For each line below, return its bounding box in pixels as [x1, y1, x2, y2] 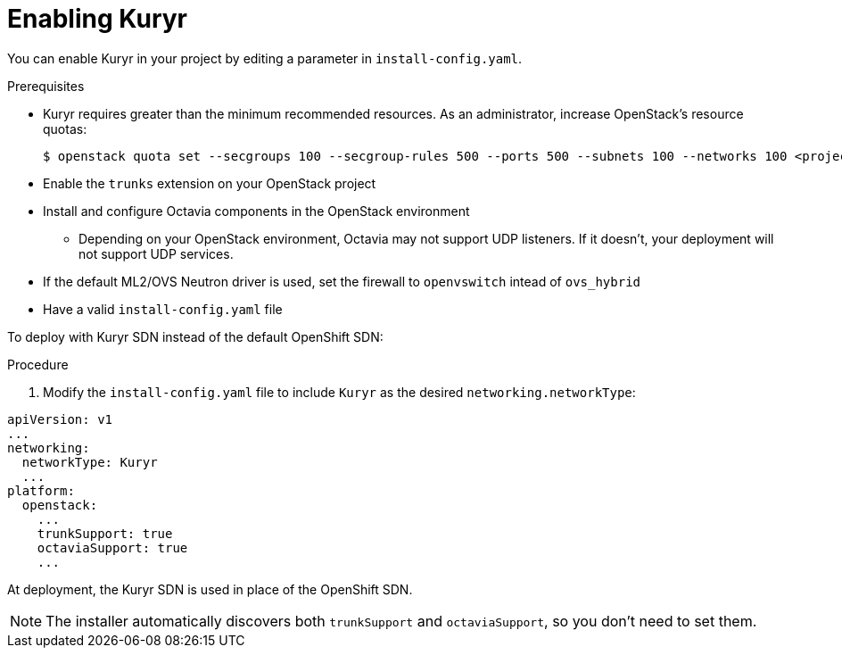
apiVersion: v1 [7, 411, 113, 427]
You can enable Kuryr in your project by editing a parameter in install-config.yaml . [7, 50, 523, 66]
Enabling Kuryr [7, 4, 188, 34]
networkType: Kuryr [21, 454, 158, 469]
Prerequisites [7, 78, 85, 94]
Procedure [7, 356, 69, 372]
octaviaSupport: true [37, 540, 188, 555]
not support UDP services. [78, 245, 234, 261]
